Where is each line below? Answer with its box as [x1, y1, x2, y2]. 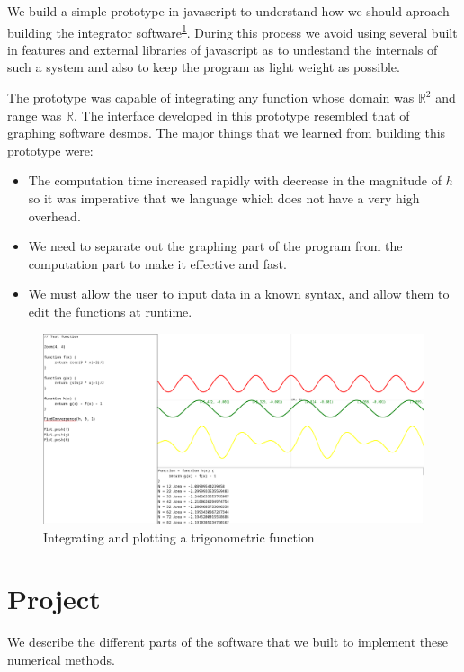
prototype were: [7, 140, 94, 159]
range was [7, 105, 62, 124]
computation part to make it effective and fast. [28, 254, 287, 273]
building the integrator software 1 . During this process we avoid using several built [7, 20, 458, 41]
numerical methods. [7, 650, 115, 668]
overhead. [28, 206, 81, 225]
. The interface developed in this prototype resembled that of [74, 105, 410, 124]
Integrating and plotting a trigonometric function [43, 527, 315, 546]
